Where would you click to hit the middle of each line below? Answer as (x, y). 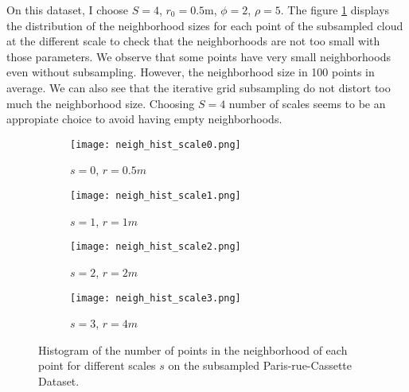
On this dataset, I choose (68, 10)
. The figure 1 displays (335, 10)
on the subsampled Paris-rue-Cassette (260, 365)
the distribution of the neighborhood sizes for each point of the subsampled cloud (205, 25)
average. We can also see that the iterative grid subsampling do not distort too (199, 87)
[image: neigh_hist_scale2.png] (156, 247)
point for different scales (97, 365)
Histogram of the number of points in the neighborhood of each (193, 349)
